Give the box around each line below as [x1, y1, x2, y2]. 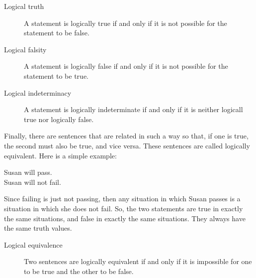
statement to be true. [24, 70, 88, 81]
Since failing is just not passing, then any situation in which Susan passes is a [4, 193, 241, 204]
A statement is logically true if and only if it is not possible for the [24, 17, 227, 28]
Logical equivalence [4, 239, 63, 250]
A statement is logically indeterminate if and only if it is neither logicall [24, 104, 243, 115]
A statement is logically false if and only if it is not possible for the [24, 61, 228, 71]
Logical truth [4, 1, 44, 11]
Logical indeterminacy [4, 87, 72, 98]
